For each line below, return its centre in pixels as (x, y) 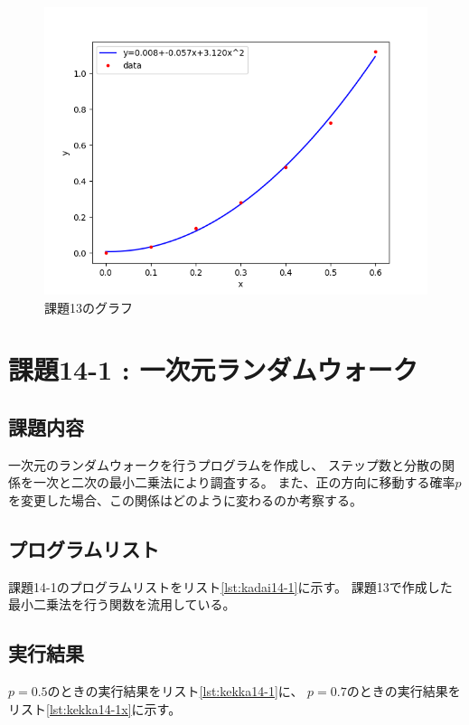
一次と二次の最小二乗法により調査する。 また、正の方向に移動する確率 (244, 482)
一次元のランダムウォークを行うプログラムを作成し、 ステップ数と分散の (225, 464)
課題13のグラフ (89, 307)
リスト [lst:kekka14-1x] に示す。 (95, 708)
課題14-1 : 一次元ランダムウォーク (213, 369)
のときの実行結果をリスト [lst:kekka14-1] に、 (175, 691)
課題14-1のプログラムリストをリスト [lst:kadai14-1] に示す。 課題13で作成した (230, 586)
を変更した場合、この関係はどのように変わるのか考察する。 (185, 499)
